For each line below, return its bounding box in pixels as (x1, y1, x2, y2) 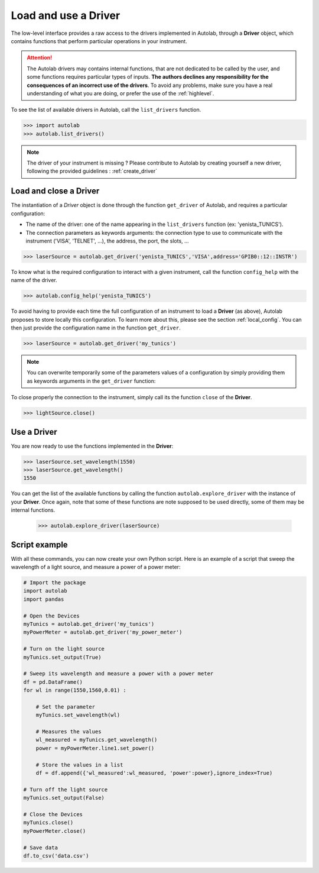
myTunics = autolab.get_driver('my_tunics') (23, 620, 155, 627)
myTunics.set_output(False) (23, 794, 105, 801)
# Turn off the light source (23, 786, 108, 793)
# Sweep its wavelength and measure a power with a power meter (23, 670, 214, 677)
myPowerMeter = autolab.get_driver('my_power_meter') (23, 629, 183, 636)
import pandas (23, 596, 64, 603)
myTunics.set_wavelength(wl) (35, 712, 121, 719)
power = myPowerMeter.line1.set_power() (35, 745, 155, 751)
